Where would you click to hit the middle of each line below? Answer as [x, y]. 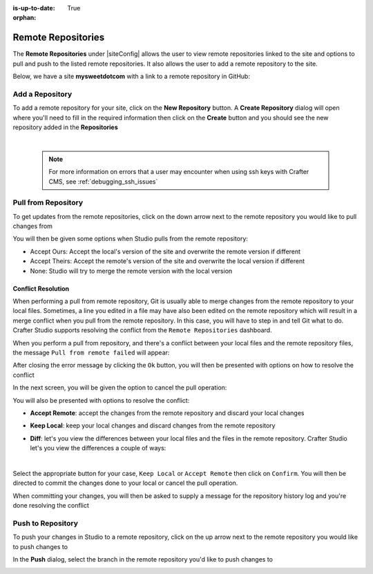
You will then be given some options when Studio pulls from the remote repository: [131, 239]
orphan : [25, 18]
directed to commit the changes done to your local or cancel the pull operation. [125, 483]
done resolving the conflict [51, 506]
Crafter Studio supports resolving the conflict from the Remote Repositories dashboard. [142, 330]
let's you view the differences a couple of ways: [98, 448]
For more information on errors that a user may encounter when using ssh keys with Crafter [179, 172]
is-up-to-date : [34, 8]
